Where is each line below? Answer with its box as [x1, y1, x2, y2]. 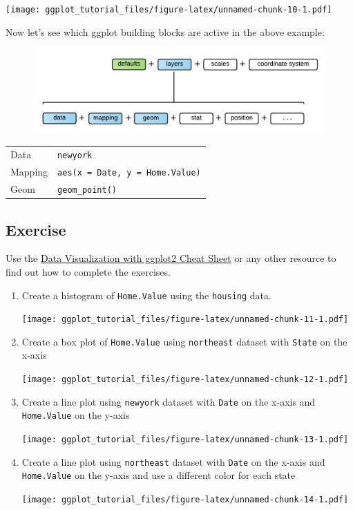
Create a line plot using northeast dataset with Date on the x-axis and [21, 454, 325, 469]
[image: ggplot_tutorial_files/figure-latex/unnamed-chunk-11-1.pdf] [21, 314, 349, 325]
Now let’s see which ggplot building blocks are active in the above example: [6, 24, 325, 39]
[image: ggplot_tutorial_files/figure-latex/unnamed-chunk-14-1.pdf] [21, 495, 349, 505]
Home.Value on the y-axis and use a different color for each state [21, 468, 296, 482]
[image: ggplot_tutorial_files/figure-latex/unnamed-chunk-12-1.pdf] [21, 375, 349, 385]
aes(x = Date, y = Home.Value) [57, 168, 201, 178]
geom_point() [57, 185, 117, 195]
